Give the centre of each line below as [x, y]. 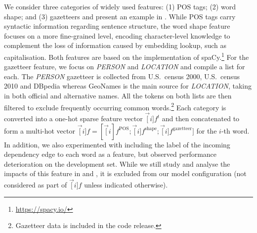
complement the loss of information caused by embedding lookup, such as [115, 45]
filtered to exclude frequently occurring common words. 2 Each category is [115, 106]
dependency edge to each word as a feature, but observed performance [110, 154]
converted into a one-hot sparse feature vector [73, 118]
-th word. [235, 130]
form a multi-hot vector [40, 130]
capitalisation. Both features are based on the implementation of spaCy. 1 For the [127, 56]
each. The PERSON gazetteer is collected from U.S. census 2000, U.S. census [122, 76]
